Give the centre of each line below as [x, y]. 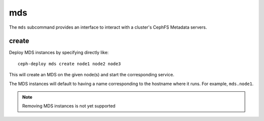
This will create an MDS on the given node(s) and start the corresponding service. [92, 75]
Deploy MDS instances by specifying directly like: [59, 52]
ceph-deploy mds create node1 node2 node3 [69, 64]
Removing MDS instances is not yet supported [69, 106]
